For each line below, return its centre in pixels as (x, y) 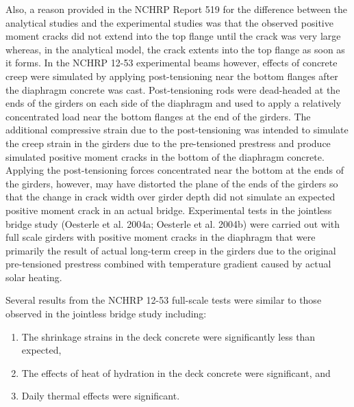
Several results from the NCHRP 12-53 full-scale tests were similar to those (164, 300)
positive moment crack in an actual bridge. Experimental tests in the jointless (169, 210)
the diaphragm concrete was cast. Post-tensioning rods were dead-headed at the (173, 89)
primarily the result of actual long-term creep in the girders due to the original (171, 250)
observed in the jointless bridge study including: (106, 314)
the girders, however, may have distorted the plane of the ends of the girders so (172, 183)
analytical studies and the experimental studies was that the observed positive (169, 22)
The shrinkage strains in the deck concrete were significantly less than (168, 336)
